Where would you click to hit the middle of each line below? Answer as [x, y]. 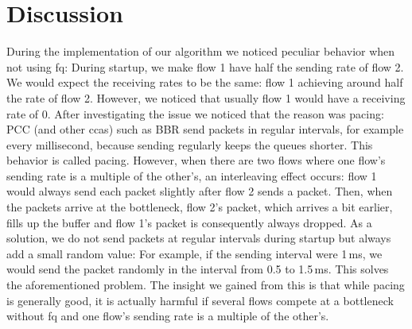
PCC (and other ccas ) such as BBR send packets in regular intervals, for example [205, 129]
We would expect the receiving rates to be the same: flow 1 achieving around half [205, 82]
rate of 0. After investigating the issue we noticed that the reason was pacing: [195, 113]
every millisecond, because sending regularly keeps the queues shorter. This [190, 144]
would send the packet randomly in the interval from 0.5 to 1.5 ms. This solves [198, 269]
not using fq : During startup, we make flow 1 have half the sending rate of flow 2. [205, 66]
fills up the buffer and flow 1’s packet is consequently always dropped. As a [189, 222]
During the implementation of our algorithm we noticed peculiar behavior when [201, 51]
